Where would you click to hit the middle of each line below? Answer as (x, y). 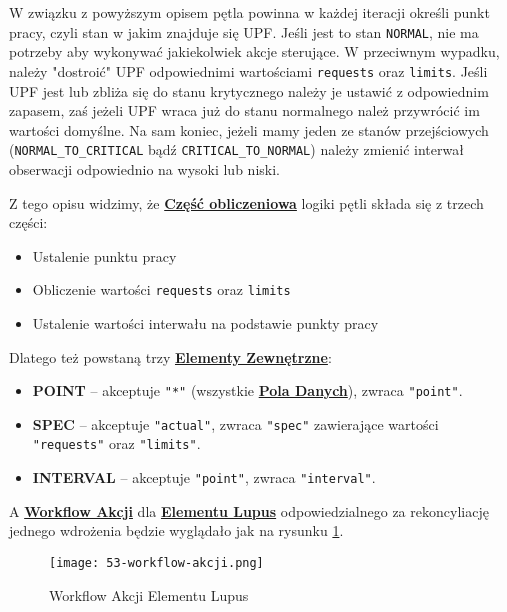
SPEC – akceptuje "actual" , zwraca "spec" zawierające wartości (235, 423)
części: (28, 222)
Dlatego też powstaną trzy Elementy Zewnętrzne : (170, 356)
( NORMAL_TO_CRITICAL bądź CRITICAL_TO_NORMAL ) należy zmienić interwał (236, 149)
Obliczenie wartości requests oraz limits (161, 289)
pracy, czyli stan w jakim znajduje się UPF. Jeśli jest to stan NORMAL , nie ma (244, 31)
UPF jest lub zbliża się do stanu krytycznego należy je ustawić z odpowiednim (249, 90)
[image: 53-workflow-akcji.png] (156, 562)
